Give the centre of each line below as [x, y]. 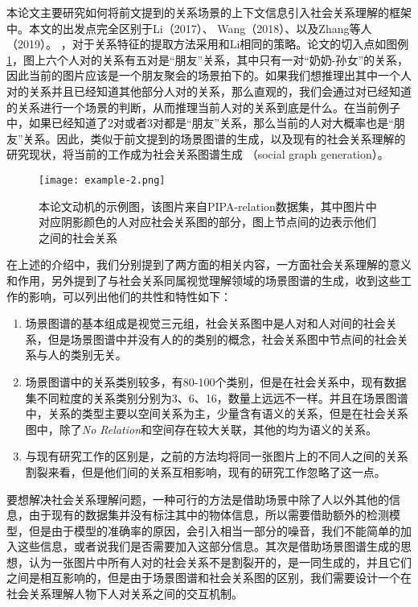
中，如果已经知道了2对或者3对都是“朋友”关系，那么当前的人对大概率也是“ [200, 123]
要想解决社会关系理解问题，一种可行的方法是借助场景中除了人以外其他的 [198, 499]
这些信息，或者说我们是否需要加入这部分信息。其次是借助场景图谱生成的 [209, 546]
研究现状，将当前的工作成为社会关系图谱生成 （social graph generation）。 [198, 154]
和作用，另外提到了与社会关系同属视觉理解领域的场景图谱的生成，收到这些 [203, 280]
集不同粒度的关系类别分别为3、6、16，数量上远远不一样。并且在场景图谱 [217, 397]
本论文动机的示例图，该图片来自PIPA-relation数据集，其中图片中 [208, 206]
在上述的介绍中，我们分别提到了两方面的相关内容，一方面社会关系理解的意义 [209, 264]
